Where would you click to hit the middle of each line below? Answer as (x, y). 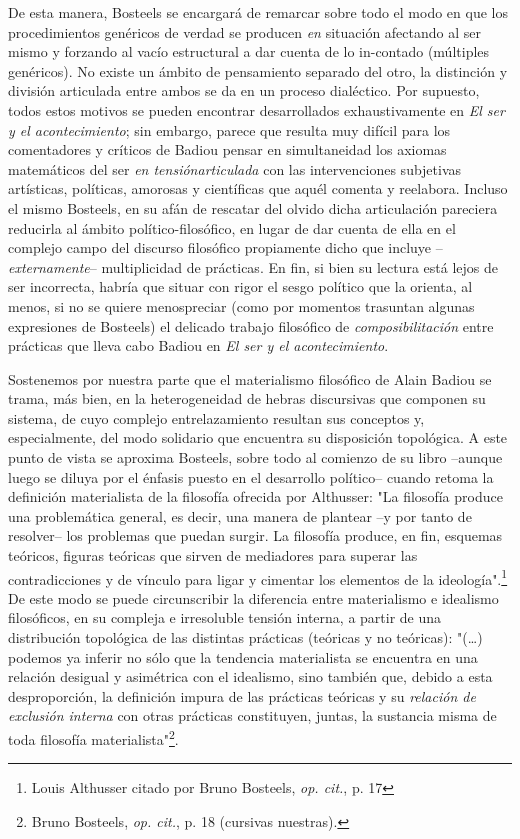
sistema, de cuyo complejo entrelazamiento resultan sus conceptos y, (216, 417)
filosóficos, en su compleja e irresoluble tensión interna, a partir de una (225, 617)
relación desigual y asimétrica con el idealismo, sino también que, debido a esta (250, 676)
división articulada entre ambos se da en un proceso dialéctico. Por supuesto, (244, 90)
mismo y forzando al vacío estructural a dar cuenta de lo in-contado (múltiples (249, 51)
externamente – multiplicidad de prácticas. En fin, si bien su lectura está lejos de (253, 266)
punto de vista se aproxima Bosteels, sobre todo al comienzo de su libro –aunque (255, 457)
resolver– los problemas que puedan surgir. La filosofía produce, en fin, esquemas (255, 535)
